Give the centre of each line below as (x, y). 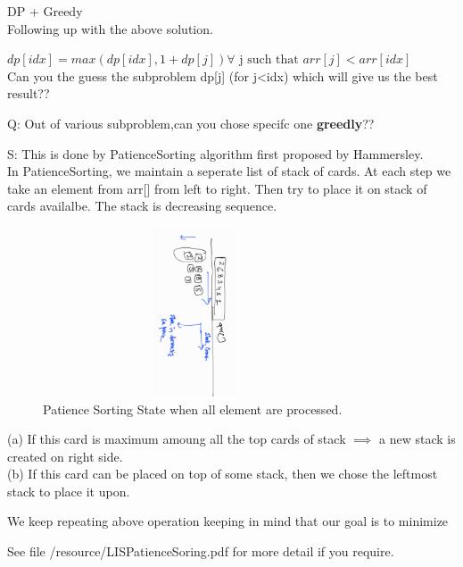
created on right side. (65, 456)
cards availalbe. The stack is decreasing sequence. (142, 206)
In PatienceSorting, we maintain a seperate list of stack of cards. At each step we (229, 171)
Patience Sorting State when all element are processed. (193, 409)
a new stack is (417, 439)
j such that (269, 60)
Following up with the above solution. (110, 28)
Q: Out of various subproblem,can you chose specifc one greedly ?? (191, 123)
